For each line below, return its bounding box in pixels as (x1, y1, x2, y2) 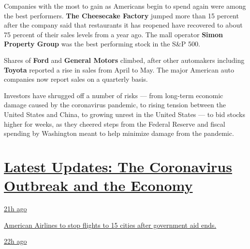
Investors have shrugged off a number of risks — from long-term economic (4, 90, 223, 100)
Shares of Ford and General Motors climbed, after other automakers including (4, 55, 245, 65)
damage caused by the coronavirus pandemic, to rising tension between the (4, 100, 226, 110)
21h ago (4, 204, 27, 214)
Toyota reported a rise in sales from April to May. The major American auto (4, 64, 234, 74)
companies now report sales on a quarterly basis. (4, 74, 148, 84)
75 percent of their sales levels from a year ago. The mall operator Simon (4, 29, 223, 39)
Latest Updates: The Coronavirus (4, 156, 232, 176)
